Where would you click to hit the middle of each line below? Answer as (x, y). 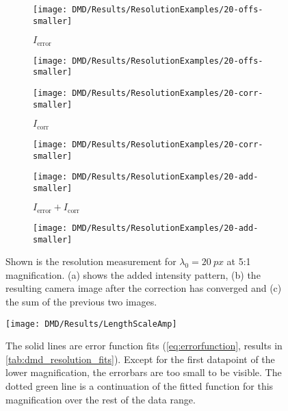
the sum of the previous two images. (81, 302)
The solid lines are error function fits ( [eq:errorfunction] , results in (144, 346)
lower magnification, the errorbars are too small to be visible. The (144, 372)
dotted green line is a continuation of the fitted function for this (140, 386)
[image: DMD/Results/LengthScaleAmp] (91, 324)
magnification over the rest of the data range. (101, 399)
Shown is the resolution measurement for (91, 261)
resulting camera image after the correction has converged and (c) (144, 288)
